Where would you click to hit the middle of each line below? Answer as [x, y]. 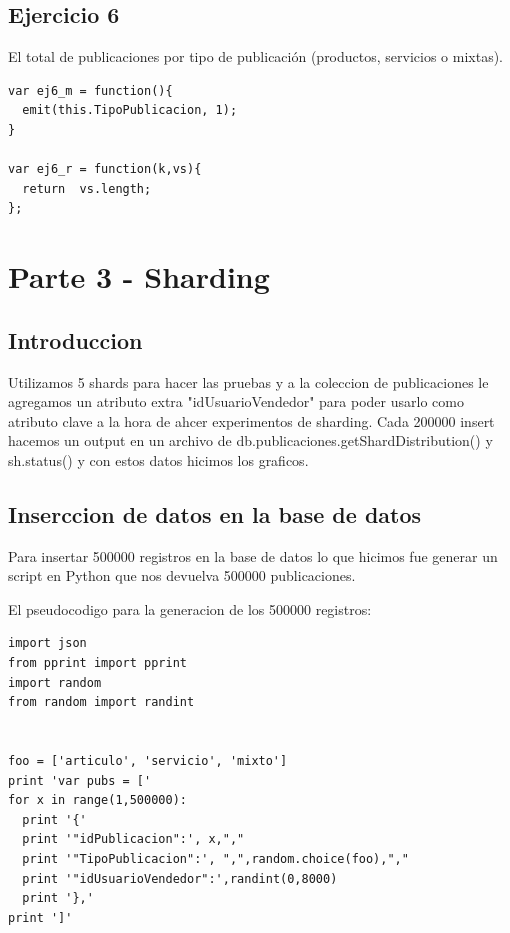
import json [47, 643]
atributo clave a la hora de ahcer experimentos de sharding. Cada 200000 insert [251, 420]
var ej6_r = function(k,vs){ [105, 169]
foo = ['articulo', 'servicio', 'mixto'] [148, 761]
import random [55, 682]
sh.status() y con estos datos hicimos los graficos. [158, 459]
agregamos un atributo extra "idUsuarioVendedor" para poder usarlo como [236, 401]
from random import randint [101, 702]
